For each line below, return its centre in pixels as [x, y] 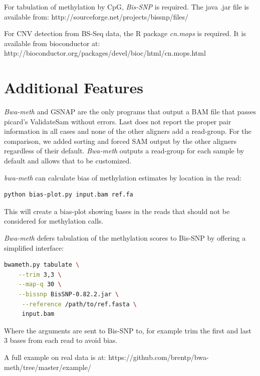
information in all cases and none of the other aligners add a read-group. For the [128, 131]
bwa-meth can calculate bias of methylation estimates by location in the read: [123, 177]
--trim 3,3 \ [40, 274]
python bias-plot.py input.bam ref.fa [69, 195]
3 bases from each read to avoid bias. [61, 340]
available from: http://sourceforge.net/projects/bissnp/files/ [96, 16]
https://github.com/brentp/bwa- [159, 357]
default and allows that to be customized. [68, 161]
